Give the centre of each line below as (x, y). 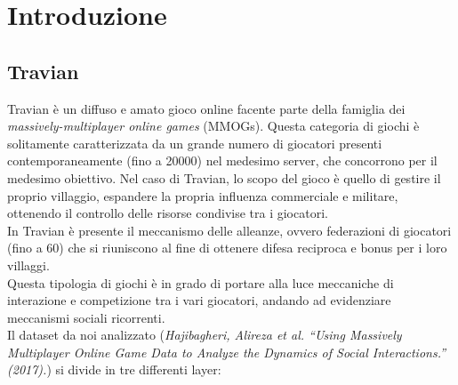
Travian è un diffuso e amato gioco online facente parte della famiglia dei (206, 108)
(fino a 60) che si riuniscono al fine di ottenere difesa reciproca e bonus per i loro (227, 248)
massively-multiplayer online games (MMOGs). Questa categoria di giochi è (213, 126)
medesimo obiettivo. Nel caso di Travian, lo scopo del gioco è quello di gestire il (224, 177)
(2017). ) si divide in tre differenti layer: (114, 369)
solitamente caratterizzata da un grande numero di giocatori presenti (195, 143)
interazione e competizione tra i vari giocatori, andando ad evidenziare (199, 300)
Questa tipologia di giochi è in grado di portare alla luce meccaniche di (201, 282)
